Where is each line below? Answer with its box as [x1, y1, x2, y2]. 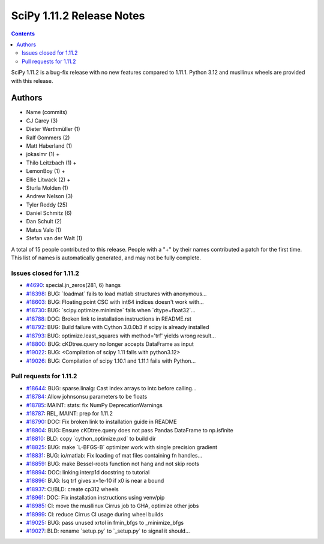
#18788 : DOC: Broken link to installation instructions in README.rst [26, 315, 192, 322]
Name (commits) [26, 109, 67, 116]
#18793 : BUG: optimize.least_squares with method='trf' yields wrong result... [26, 332, 216, 339]
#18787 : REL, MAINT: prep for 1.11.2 [26, 410, 113, 417]
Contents [11, 30, 35, 37]
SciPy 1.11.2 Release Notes [11, 9, 145, 22]
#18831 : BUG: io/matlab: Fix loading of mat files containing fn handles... [26, 452, 203, 459]
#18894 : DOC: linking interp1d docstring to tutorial [26, 468, 150, 476]
